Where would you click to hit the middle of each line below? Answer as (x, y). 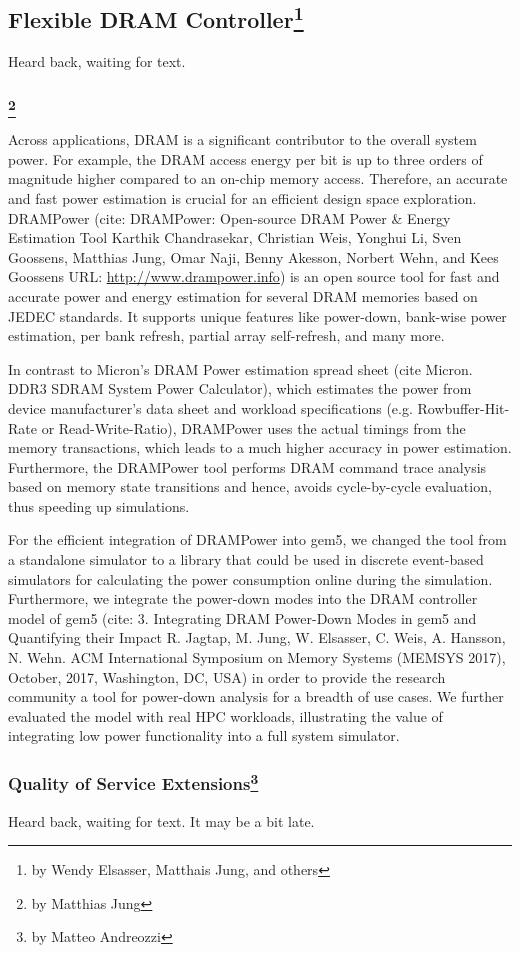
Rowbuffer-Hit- (463, 407)
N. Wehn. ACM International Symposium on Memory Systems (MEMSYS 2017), (257, 657)
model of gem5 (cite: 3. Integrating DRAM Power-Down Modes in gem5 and (242, 617)
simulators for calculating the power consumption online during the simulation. (250, 578)
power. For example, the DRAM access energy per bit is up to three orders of (245, 158)
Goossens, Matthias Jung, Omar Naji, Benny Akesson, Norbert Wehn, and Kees (253, 256)
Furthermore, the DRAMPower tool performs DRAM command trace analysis (247, 466)
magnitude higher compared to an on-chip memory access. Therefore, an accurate (258, 178)
